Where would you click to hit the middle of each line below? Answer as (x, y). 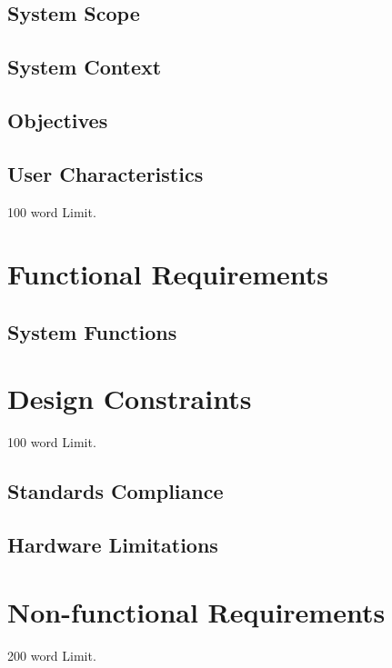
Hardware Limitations (113, 545)
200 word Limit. (52, 655)
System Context (85, 67)
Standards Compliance (116, 491)
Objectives (58, 120)
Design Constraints (130, 399)
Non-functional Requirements (196, 611)
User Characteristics (106, 173)
